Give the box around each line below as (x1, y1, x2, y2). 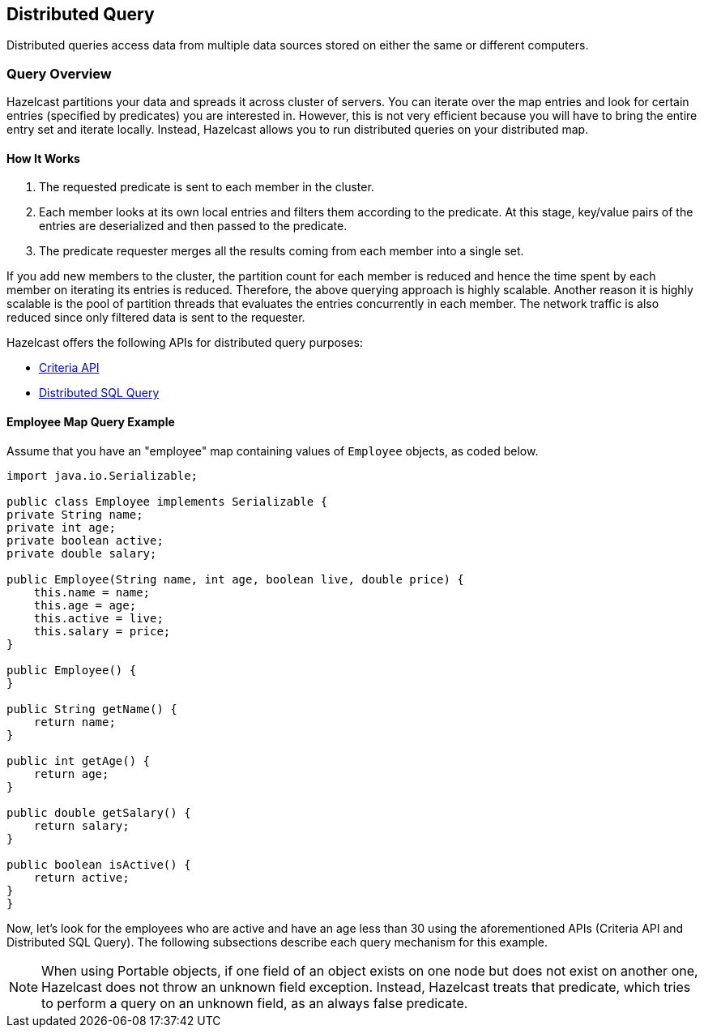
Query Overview (6, 65, 112, 82)
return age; (33, 767, 109, 780)
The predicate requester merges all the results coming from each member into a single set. (39, 244, 524, 258)
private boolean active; (6, 533, 164, 547)
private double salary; (6, 546, 157, 560)
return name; (33, 715, 116, 728)
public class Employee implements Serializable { (6, 494, 328, 508)
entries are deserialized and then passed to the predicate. (39, 219, 348, 233)
